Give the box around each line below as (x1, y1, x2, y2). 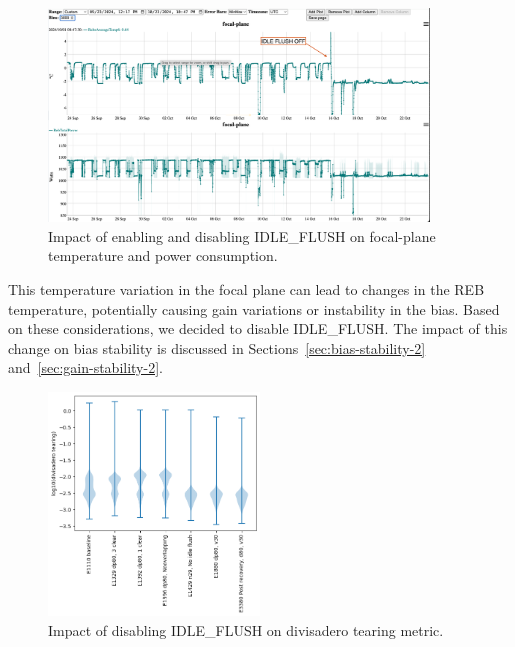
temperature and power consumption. (48, 245, 278, 266)
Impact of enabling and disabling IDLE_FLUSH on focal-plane (48, 225, 436, 246)
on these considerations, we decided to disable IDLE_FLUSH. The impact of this (8, 318, 508, 339)
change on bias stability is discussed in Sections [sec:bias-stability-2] (8, 337, 426, 358)
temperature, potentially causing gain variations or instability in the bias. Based (8, 298, 500, 319)
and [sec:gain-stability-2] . (8, 357, 163, 378)
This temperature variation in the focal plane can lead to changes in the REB (8, 279, 485, 300)
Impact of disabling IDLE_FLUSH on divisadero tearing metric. (48, 619, 444, 640)
